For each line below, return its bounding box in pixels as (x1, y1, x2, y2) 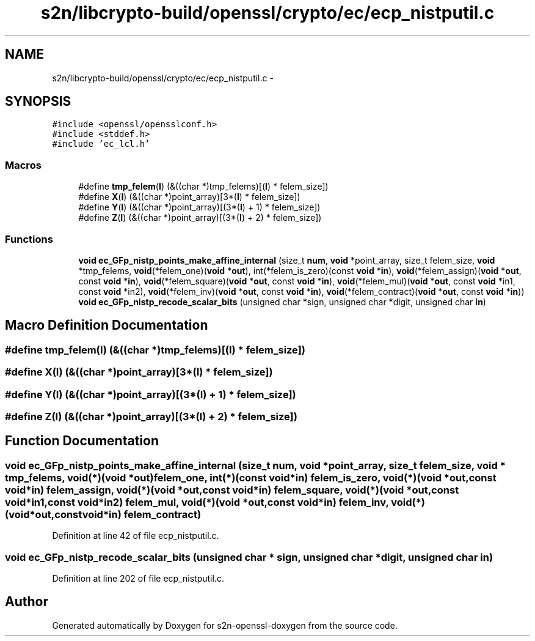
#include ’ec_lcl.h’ (52, 139, 150, 149)
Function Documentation (5, 433, 159, 449)
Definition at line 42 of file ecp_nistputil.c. (52, 530, 219, 541)
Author (5, 594, 48, 610)
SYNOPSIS (5, 94, 71, 109)
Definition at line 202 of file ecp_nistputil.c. (52, 572, 224, 584)
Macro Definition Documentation (5, 317, 208, 333)
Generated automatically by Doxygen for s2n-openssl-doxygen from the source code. (52, 620, 398, 631)
